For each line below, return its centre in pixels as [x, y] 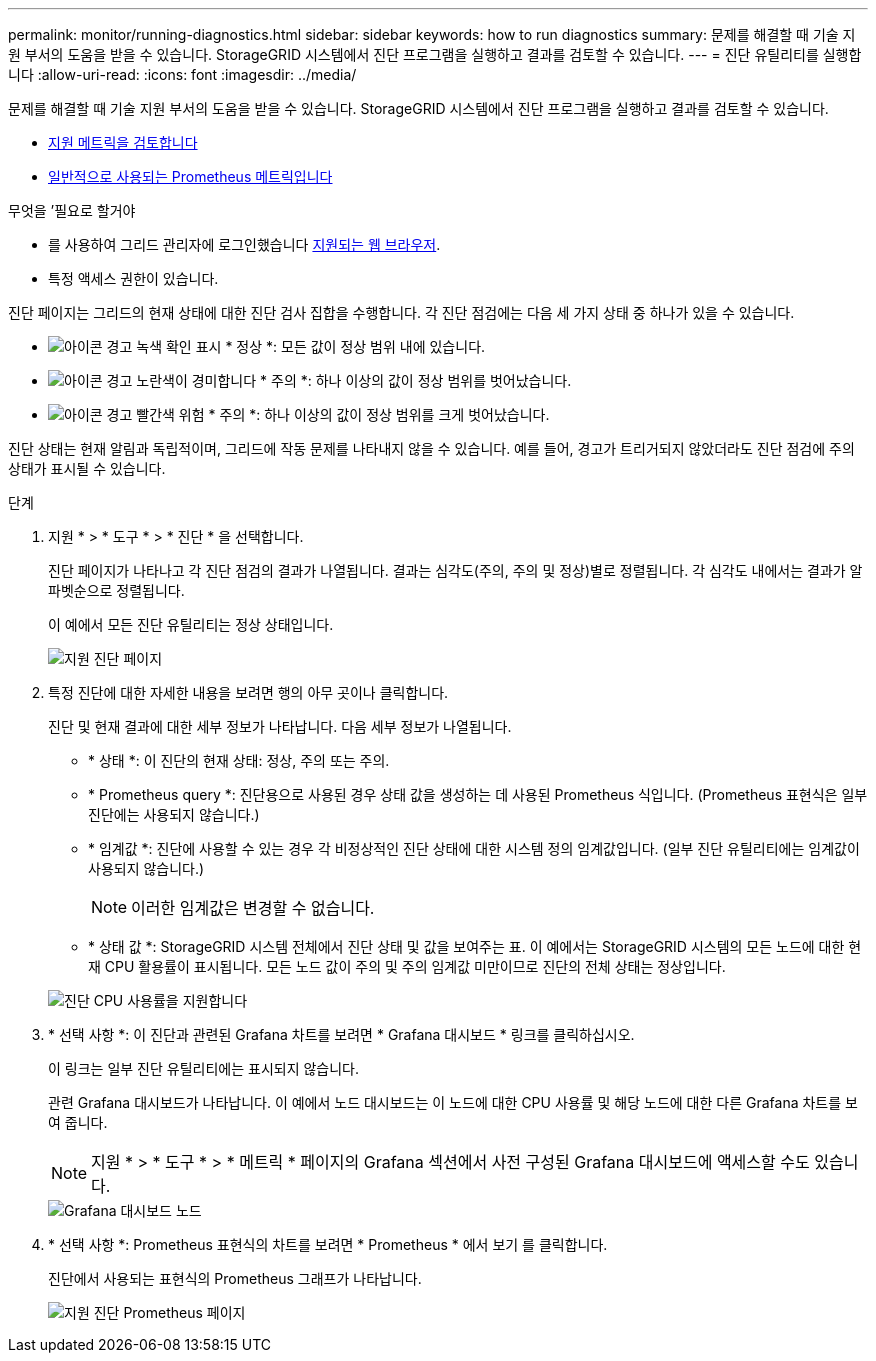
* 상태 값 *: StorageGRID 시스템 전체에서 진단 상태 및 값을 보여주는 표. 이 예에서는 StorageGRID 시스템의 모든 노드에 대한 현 [475, 946]
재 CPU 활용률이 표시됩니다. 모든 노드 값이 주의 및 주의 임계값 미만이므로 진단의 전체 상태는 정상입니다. [407, 966]
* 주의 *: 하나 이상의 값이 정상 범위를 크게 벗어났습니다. [379, 414]
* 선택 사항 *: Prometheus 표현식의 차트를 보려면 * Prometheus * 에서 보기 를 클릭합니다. [328, 1244]
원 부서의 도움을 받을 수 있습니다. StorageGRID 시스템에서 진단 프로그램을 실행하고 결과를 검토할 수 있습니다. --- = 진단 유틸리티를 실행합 [435, 54]
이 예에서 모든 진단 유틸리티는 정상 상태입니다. [191, 624]
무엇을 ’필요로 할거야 [72, 210]
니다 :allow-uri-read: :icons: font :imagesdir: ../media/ [182, 74]
